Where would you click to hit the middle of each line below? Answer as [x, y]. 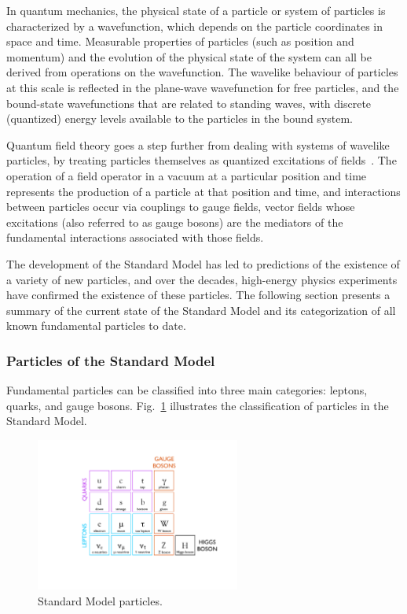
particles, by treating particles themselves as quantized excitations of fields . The [202, 160]
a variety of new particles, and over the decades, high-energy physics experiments [202, 279]
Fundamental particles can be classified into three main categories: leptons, [187, 390]
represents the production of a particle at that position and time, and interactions [203, 191]
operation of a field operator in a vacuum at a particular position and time [187, 175]
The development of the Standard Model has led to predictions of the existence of [203, 263]
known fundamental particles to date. [96, 325]
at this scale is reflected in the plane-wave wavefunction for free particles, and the [203, 87]
